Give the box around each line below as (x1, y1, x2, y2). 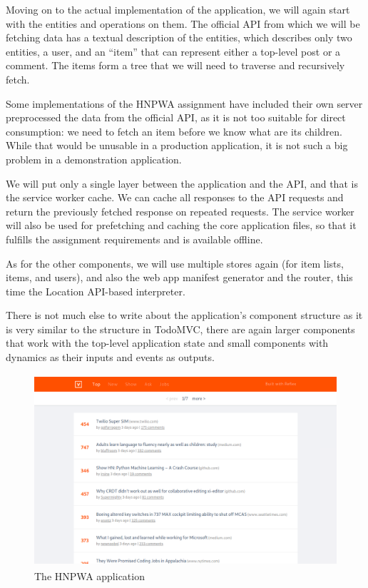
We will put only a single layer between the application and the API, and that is (6, 176, 358, 191)
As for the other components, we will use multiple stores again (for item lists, (6, 255, 344, 270)
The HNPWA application (34, 568, 145, 583)
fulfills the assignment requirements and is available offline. (6, 231, 263, 246)
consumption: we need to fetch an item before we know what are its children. (6, 123, 342, 138)
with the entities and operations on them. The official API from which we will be (6, 16, 360, 31)
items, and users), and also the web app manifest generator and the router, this (6, 270, 353, 285)
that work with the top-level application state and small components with (6, 335, 329, 350)
